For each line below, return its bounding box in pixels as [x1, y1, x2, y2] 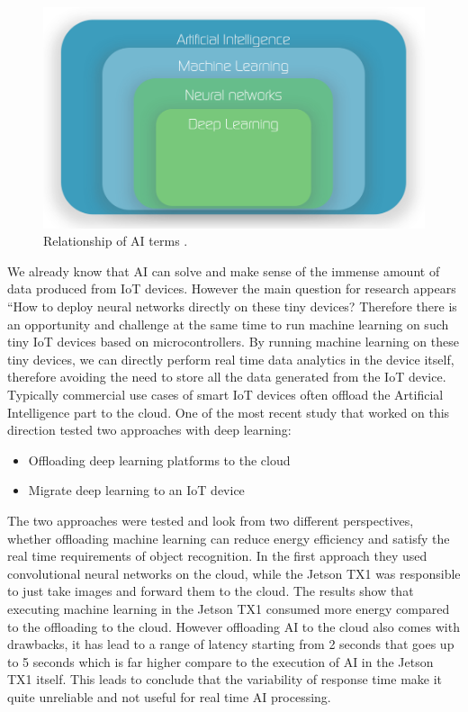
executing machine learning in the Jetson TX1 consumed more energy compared [7, 599, 450, 617]
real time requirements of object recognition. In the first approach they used [7, 546, 427, 565]
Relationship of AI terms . [43, 231, 188, 250]
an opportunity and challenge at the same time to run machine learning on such [7, 314, 449, 333]
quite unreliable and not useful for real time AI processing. [7, 687, 331, 706]
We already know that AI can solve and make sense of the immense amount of [7, 261, 440, 280]
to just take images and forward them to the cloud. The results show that [7, 581, 414, 600]
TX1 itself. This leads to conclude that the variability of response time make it [7, 670, 443, 689]
